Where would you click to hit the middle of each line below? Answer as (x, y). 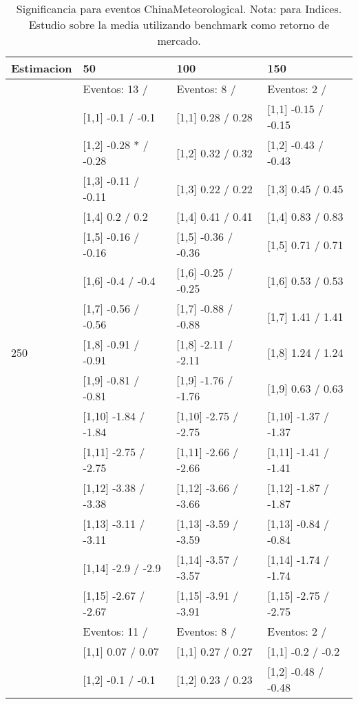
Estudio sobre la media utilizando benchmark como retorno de (179, 25)
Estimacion (42, 68)
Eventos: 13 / (115, 89)
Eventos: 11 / (115, 631)
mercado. (179, 40)
